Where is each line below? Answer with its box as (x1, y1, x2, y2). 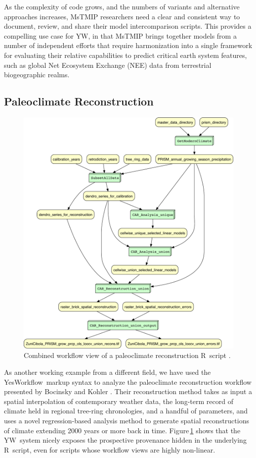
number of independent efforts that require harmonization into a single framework (4, 40, 253, 51)
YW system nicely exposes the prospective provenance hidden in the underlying (4, 435, 247, 445)
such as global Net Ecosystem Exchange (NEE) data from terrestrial (4, 59, 212, 70)
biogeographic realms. (4, 69, 70, 80)
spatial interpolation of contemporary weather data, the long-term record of (4, 396, 233, 406)
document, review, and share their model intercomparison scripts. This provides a (4, 21, 252, 31)
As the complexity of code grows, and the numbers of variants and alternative (4, 1, 240, 11)
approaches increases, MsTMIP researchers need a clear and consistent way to (4, 11, 240, 21)
